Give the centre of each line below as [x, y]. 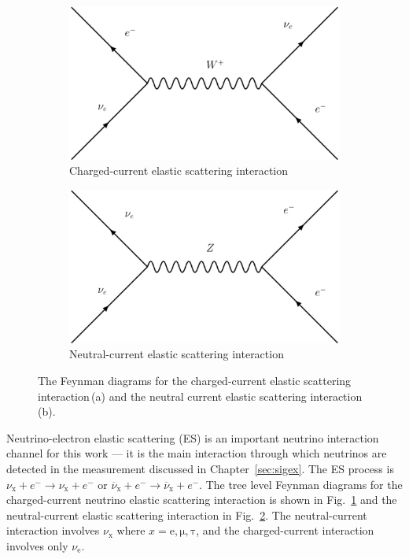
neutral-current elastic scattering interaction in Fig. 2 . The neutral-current [187, 515]
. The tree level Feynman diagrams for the [301, 484]
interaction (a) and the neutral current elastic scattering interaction [200, 396]
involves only [37, 546]
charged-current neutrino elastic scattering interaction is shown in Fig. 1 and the [202, 500]
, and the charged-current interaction [285, 530]
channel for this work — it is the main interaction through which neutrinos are [197, 453]
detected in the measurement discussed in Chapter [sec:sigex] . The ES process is [200, 469]
